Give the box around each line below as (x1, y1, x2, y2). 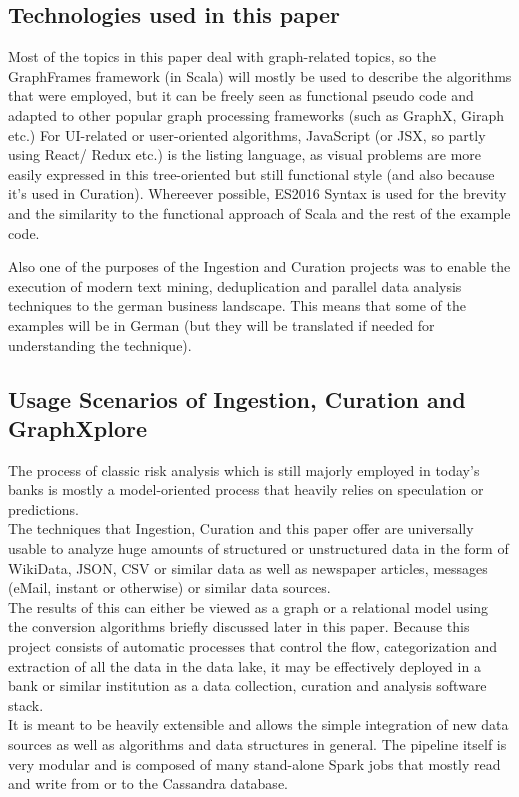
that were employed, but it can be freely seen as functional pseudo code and (8, 85, 474, 106)
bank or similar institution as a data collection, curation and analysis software (8, 675, 487, 696)
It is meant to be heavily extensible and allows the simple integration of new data (8, 714, 509, 735)
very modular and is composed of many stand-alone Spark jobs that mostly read (8, 753, 501, 774)
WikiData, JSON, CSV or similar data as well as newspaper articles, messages (8, 557, 488, 578)
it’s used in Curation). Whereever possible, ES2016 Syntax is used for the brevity (8, 183, 507, 204)
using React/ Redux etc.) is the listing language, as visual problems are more (8, 144, 482, 165)
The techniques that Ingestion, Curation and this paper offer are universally (8, 518, 474, 539)
